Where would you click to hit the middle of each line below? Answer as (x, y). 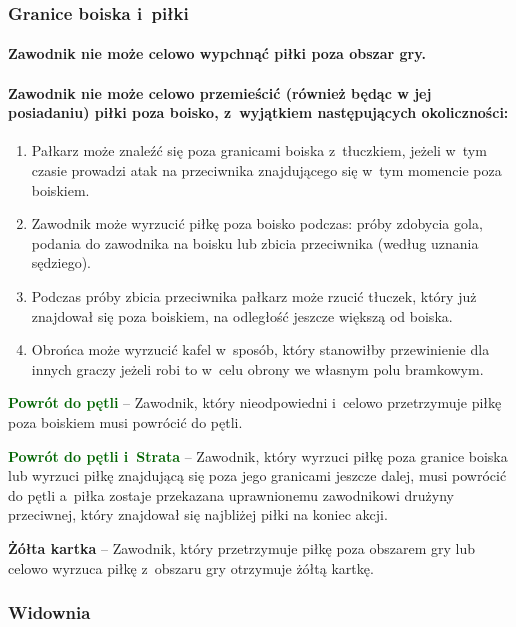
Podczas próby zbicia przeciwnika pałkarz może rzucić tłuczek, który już (254, 295)
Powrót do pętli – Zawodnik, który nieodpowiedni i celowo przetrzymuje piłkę (255, 402)
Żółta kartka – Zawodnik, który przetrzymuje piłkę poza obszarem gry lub (242, 547)
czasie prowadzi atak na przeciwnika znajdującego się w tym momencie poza (266, 170)
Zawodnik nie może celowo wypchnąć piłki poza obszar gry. (217, 53)
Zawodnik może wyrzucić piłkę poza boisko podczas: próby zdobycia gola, (257, 223)
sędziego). (61, 262)
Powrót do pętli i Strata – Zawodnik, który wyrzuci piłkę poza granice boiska (258, 455)
